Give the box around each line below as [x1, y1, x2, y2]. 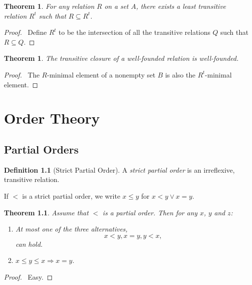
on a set [104, 1, 128, 11]
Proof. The [4, 69, 40, 79]
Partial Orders [4, 141, 79, 156]
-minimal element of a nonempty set [47, 69, 155, 79]
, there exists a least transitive [136, 1, 226, 11]
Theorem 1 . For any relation [4, 1, 95, 11]
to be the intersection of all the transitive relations [58, 27, 211, 37]
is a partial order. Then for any [102, 207, 198, 217]
